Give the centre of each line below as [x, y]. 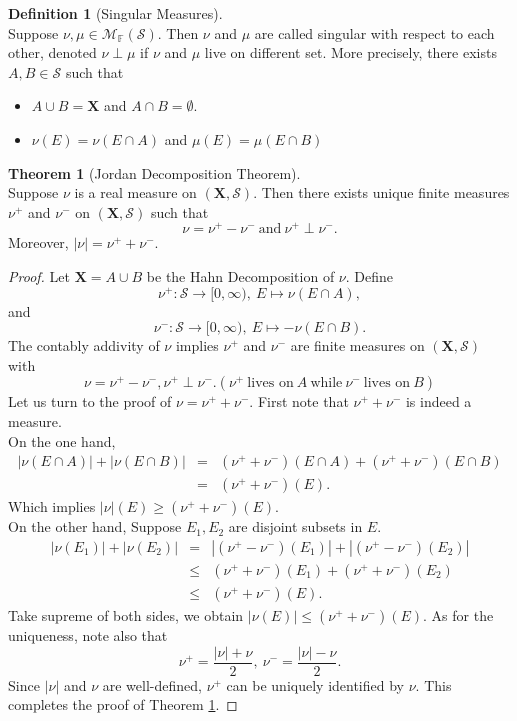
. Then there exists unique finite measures [381, 192]
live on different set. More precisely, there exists [350, 52]
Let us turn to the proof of [90, 401]
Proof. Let [39, 276]
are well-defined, [152, 684]
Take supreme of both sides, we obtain [126, 615]
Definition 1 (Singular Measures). [115, 13]
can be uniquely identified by [315, 684]
